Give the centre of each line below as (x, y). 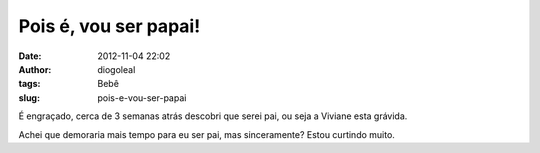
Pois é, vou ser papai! (109, 26)
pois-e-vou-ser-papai (142, 97)
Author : (35, 69)
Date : (30, 56)
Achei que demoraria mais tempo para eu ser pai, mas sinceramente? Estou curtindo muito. (206, 134)
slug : (29, 97)
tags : (29, 84)
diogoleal (116, 69)
